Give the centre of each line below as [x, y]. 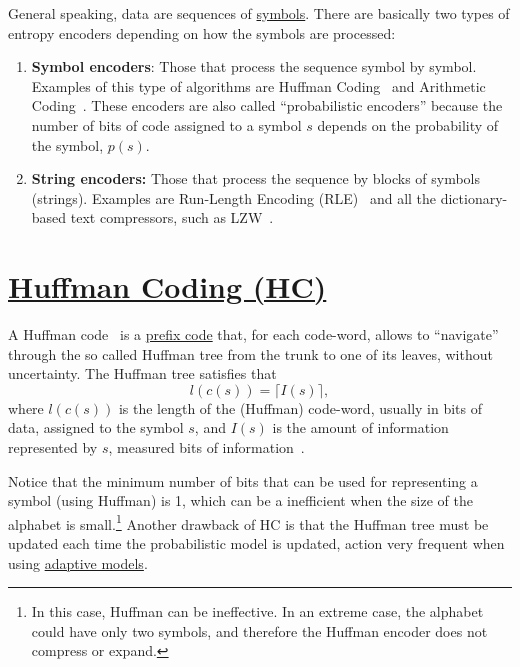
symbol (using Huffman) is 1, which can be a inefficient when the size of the [240, 500]
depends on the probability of [408, 124]
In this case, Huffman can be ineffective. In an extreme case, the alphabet [257, 611]
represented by [53, 447]
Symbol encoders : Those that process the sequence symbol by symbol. [254, 66]
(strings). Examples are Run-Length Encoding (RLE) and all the [234, 197]
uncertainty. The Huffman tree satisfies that [142, 373]
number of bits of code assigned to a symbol [166, 124]
